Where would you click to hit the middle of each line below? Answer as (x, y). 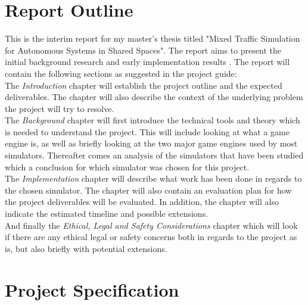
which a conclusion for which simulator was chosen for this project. (127, 166)
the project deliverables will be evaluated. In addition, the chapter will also (142, 202)
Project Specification (92, 289)
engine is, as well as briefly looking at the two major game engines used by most (151, 143)
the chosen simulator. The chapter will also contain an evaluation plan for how (148, 190)
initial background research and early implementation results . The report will (147, 62)
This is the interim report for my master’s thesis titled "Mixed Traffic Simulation (153, 38)
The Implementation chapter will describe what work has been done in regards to (153, 178)
